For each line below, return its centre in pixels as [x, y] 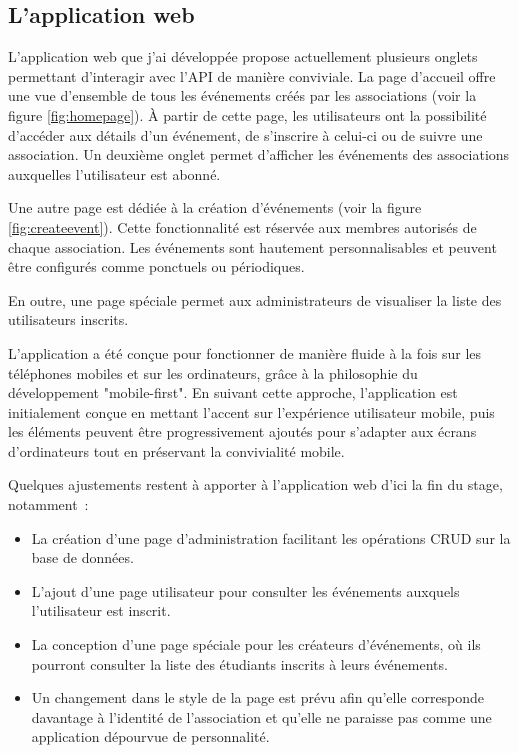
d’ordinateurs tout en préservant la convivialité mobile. [176, 450]
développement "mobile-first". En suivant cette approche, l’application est [233, 392]
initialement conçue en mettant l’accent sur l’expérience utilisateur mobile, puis [251, 411]
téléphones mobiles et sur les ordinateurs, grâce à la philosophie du [213, 372]
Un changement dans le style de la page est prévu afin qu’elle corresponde [258, 697]
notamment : [48, 504]
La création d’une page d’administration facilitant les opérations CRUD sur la [271, 537]
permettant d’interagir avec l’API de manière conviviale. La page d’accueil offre [252, 75]
